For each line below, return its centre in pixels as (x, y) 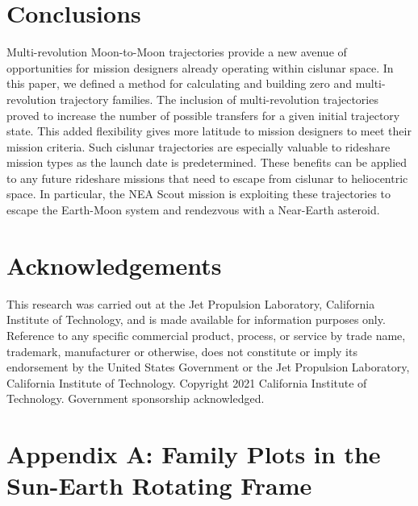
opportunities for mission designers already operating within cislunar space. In (200, 67)
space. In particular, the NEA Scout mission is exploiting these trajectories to (199, 194)
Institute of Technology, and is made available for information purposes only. (196, 319)
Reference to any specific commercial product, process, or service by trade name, (206, 335)
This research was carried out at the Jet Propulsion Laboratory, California (191, 303)
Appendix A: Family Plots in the (194, 454)
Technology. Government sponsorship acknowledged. (136, 398)
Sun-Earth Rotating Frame (159, 485)
